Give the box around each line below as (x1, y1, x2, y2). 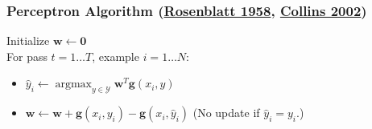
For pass (6, 47, 48, 64)
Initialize (6, 32, 50, 49)
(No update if (192, 104, 260, 121)
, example (92, 47, 139, 64)
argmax (55, 79, 92, 91)
